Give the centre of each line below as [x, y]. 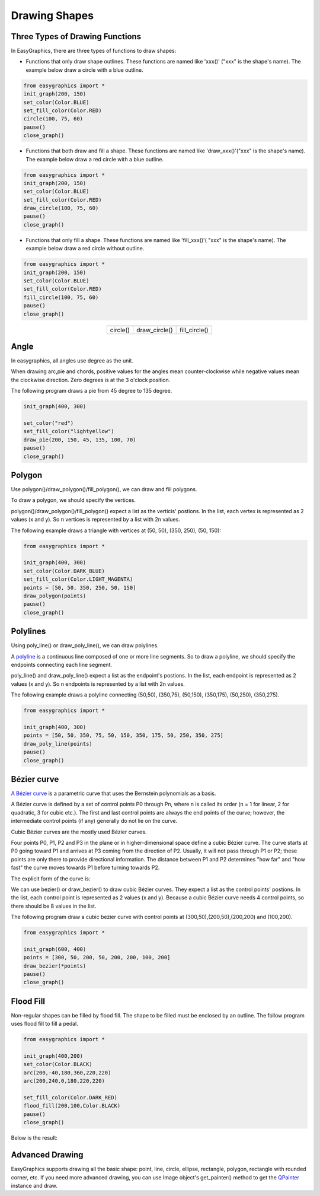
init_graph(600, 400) [55, 949]
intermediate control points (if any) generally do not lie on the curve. [94, 821]
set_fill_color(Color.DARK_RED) [71, 1098]
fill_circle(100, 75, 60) [61, 297]
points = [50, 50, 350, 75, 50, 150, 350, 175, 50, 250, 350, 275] [124, 735]
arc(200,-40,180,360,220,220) [67, 1073]
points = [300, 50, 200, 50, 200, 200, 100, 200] [97, 958]
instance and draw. [34, 1185]
